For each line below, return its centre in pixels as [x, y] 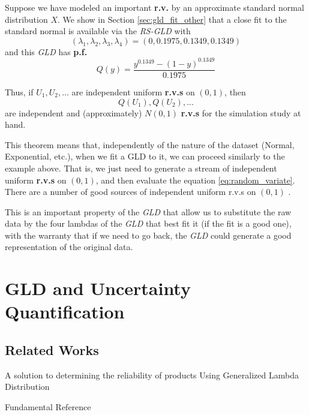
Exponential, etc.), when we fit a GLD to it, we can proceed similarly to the [145, 156]
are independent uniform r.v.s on [133, 91]
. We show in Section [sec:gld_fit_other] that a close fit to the [172, 19]
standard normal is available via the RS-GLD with [98, 31]
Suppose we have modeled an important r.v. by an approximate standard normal [154, 7]
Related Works [52, 350]
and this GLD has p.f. [46, 51]
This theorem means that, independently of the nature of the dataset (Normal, [150, 144]
